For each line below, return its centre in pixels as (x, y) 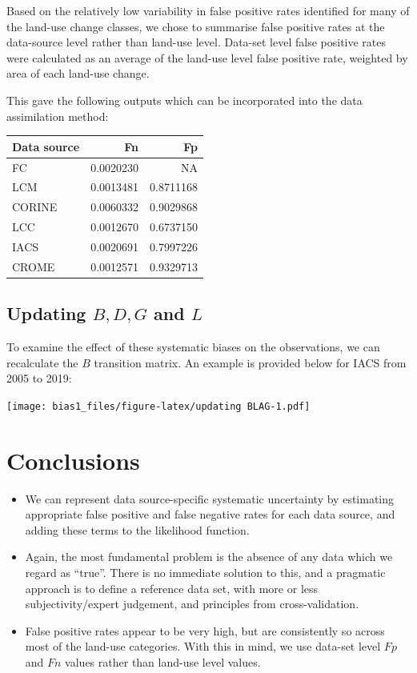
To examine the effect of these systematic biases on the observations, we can (193, 347)
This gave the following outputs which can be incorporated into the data (184, 100)
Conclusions (73, 460)
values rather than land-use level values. (163, 661)
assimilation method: (58, 116)
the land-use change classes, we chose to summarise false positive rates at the (196, 26)
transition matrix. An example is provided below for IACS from (250, 362)
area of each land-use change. (78, 73)
